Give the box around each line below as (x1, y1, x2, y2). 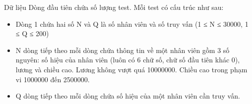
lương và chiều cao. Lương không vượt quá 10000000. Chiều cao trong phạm (15, 64, 248, 74)
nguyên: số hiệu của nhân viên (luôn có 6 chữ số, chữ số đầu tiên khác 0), (15, 54, 240, 65)
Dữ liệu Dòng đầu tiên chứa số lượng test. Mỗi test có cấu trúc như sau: (4, 2, 224, 12)
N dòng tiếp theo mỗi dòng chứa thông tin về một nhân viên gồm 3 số (15, 45, 230, 55)
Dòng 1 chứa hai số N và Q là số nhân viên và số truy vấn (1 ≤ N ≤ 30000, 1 (15, 18, 249, 29)
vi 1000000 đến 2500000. (15, 74, 90, 84)
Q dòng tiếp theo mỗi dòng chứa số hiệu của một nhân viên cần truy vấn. (15, 91, 240, 101)
